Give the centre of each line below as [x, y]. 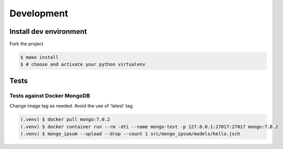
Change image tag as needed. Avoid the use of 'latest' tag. [72, 106]
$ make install [39, 57]
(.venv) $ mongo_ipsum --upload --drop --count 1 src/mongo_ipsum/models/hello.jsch [130, 134]
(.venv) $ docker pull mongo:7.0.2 [65, 120]
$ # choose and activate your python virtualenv [83, 65]
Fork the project [26, 44]
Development [39, 13]
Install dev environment [48, 31]
